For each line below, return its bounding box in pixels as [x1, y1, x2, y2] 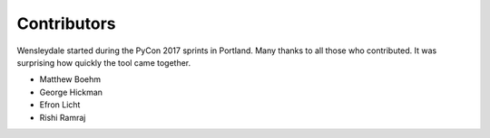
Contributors [16, 14, 117, 33]
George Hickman [39, 87, 103, 97]
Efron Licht [39, 99, 81, 110]
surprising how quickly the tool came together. [16, 57, 191, 68]
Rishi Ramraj [39, 112, 86, 123]
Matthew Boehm [39, 74, 102, 85]
